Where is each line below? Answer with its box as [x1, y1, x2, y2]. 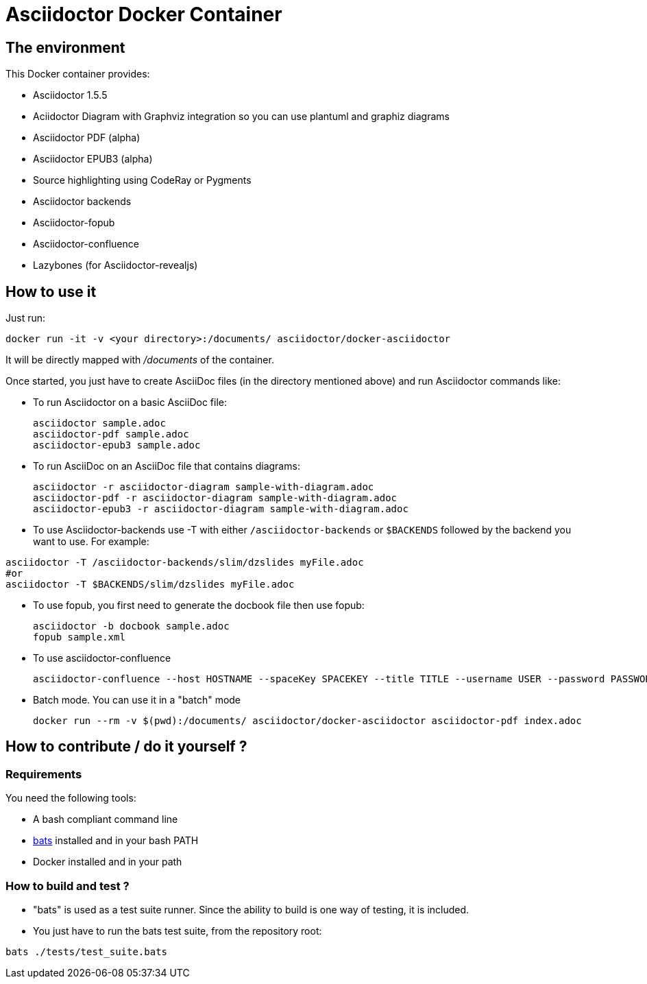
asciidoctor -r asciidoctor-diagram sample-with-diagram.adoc [33, 481, 374, 493]
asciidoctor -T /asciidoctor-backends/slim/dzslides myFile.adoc [5, 557, 364, 568]
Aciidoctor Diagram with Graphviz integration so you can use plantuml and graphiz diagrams [33, 110, 450, 123]
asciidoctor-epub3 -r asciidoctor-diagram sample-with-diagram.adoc [33, 503, 408, 515]
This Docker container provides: [5, 68, 150, 80]
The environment [5, 38, 125, 56]
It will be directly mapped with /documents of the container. [5, 354, 274, 366]
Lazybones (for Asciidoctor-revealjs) [33, 259, 198, 272]
